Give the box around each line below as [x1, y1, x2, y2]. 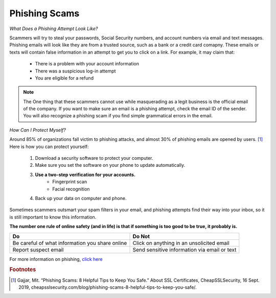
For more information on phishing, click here [9, 256, 103, 262]
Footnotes [9, 266, 36, 273]
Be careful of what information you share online [12, 239, 127, 246]
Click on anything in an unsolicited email [132, 239, 229, 246]
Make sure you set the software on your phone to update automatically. [35, 162, 186, 168]
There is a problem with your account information [35, 61, 139, 67]
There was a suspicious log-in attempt [35, 68, 116, 74]
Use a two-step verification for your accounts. [35, 171, 135, 178]
